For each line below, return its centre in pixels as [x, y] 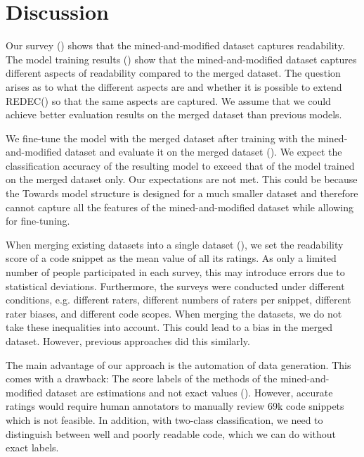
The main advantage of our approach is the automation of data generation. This [178, 364]
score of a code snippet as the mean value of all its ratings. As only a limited [171, 258]
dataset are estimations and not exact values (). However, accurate [189, 392]
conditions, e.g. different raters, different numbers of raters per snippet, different [178, 300]
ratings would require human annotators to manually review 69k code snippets [175, 406]
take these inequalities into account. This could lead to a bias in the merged [169, 327]
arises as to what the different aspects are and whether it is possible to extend [174, 86]
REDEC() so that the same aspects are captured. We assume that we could [168, 100]
